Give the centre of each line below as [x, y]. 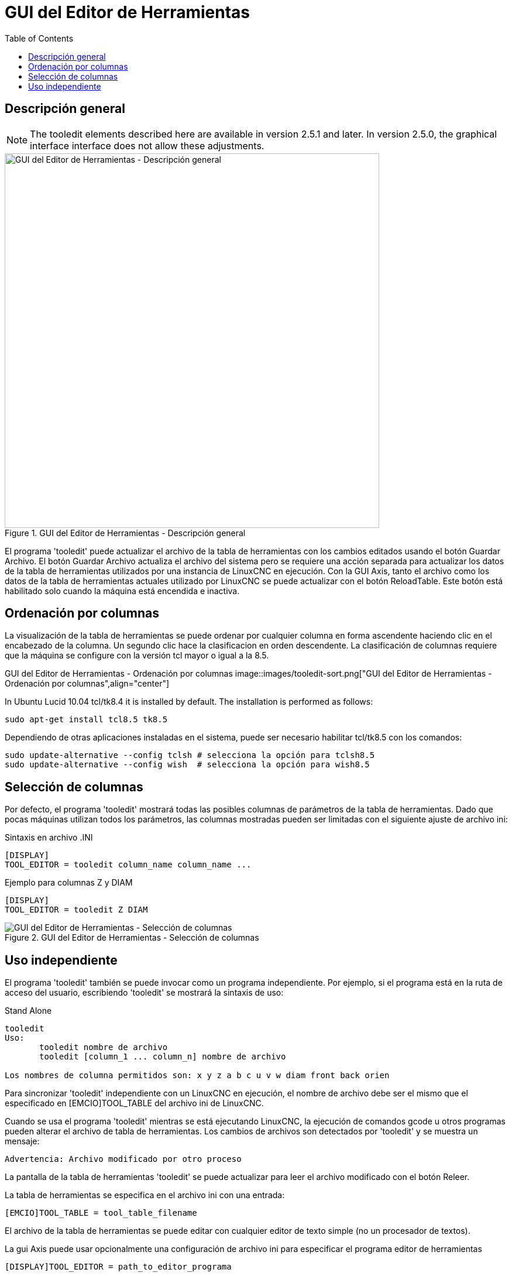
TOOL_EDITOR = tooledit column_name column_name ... [128, 865]
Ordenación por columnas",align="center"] [87, 684]
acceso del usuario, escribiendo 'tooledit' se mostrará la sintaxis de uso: [144, 993]
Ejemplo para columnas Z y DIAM [69, 883]
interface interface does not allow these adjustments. [147, 145]
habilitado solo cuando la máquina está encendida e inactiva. [122, 591]
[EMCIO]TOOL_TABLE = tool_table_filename [101, 1213]
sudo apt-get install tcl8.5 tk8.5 [86, 720]
